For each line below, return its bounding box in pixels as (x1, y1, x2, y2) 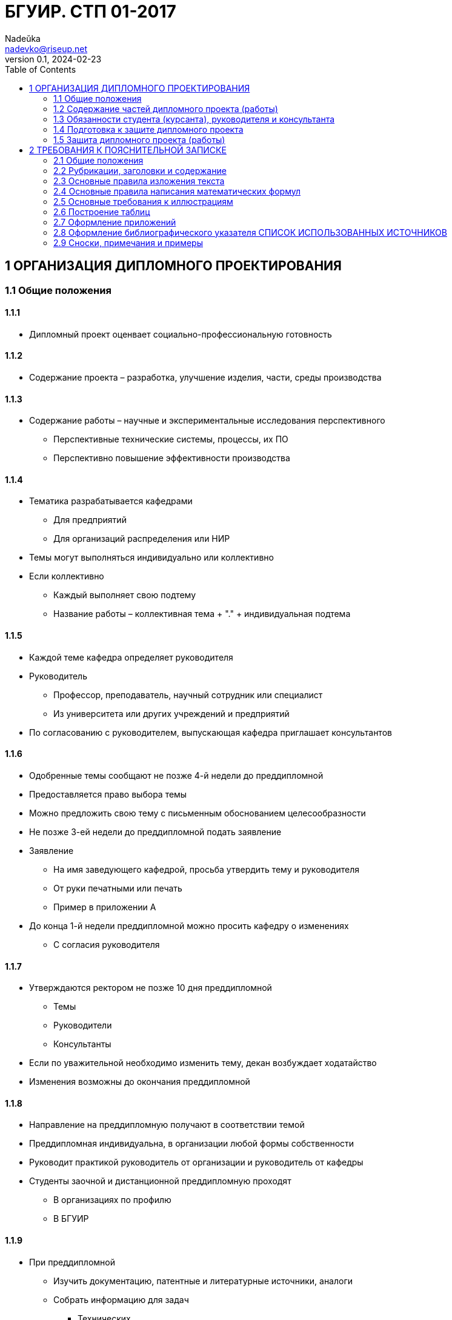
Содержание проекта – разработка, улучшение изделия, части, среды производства (29, 372, 382, 383)
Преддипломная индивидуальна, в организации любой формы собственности (29, 1138, 354, 1149)
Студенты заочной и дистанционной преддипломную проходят (29, 1176, 291, 1187)
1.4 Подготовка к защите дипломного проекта (53, 124, 244, 135)
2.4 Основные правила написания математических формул (53, 185, 301, 196)
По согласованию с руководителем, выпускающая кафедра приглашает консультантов (29, 727, 392, 738)
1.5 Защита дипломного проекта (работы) (53, 134, 225, 145)
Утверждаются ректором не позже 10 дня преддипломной (29, 982, 272, 993)
